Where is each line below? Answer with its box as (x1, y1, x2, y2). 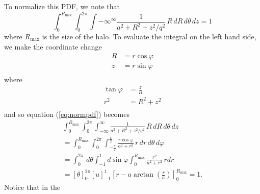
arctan (134, 171, 153, 179)
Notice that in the (4, 182, 61, 192)
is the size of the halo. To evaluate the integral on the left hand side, (42, 31, 256, 42)
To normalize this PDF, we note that (4, 1, 120, 11)
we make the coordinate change (4, 41, 102, 52)
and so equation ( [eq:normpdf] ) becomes (4, 108, 130, 119)
